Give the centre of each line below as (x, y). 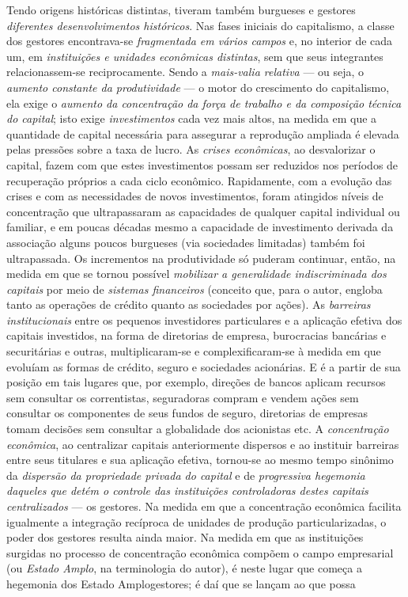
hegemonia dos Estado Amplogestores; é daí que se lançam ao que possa (181, 583)
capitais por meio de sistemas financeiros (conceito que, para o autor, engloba (195, 289)
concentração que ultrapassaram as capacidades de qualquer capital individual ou (203, 211)
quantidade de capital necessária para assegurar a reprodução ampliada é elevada (203, 133)
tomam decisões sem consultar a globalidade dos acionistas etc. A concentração (198, 429)
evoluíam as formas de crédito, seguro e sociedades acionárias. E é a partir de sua (204, 366)
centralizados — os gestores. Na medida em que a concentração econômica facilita (204, 506)
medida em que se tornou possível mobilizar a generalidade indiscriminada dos (196, 274)
